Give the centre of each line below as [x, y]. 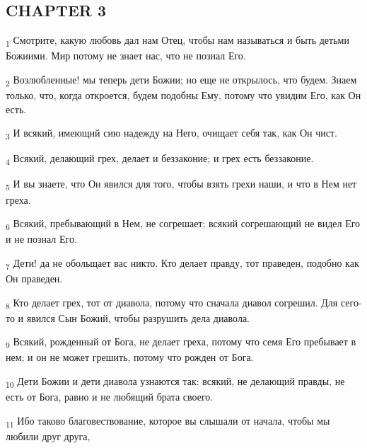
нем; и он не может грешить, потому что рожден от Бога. [130, 357]
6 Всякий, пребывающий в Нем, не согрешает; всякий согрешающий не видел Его [183, 224]
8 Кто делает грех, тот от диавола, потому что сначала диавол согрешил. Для [172, 303]
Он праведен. [34, 278]
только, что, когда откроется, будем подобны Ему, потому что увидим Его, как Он [183, 95]
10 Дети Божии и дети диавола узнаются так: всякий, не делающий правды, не [175, 382]
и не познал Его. [41, 239]
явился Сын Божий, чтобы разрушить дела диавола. [138, 317]
